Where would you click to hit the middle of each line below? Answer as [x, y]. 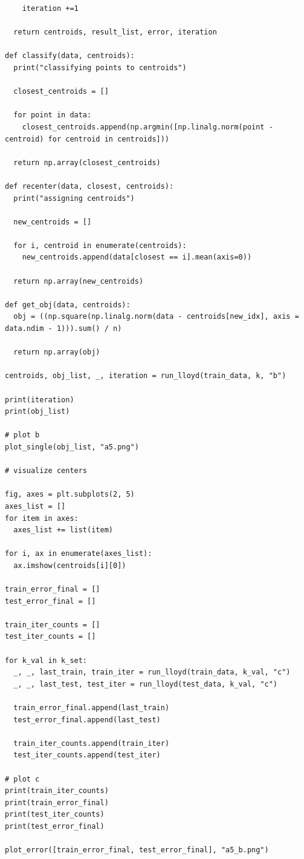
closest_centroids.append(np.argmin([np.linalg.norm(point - [147, 127]
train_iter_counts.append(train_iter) [92, 743]
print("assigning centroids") [74, 198]
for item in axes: [42, 518]
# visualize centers [46, 471]
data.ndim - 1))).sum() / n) [63, 329]
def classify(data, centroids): [70, 56]
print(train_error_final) [57, 802]
